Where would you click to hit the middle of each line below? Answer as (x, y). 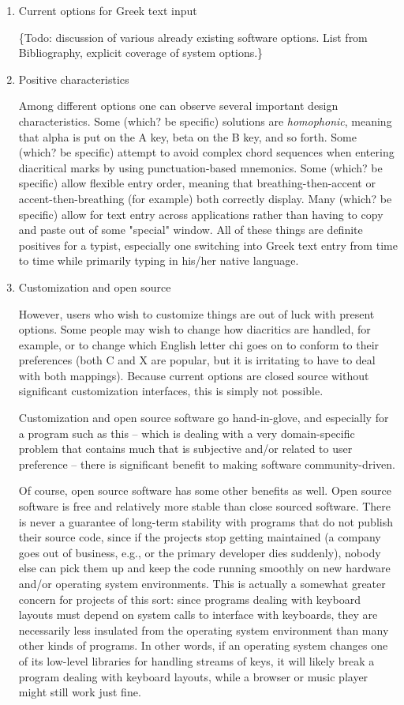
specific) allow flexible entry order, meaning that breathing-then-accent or (197, 183)
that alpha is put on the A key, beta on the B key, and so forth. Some (187, 136)
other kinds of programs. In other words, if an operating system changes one (203, 645)
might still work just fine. (80, 692)
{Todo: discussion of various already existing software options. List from (193, 37)
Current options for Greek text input (108, 10)
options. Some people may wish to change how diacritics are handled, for (195, 329)
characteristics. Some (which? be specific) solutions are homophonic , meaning (205, 121)
